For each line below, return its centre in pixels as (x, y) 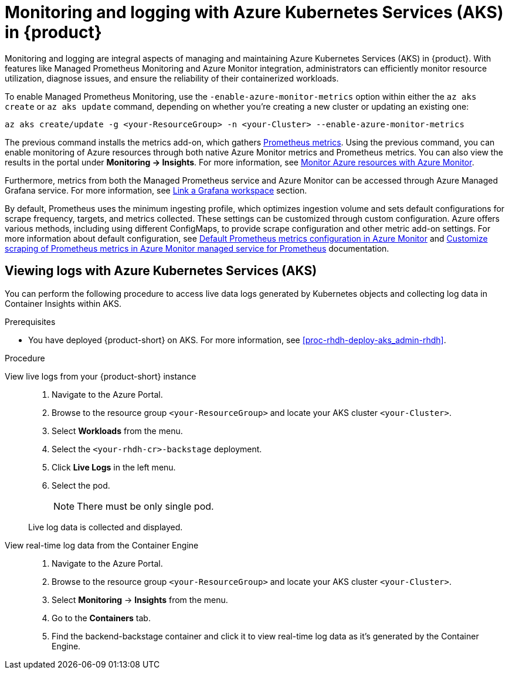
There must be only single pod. (145, 506)
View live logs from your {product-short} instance (101, 376)
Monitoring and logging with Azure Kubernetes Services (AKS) (254, 12)
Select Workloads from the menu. (117, 431)
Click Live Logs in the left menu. (114, 467)
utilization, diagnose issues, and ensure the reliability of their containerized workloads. (172, 78)
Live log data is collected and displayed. (106, 527)
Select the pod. (81, 485)
